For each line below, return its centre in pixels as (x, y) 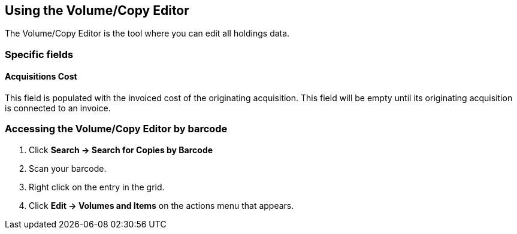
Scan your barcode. (68, 168)
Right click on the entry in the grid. (97, 187)
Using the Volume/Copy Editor (97, 10)
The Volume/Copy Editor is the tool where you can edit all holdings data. (147, 34)
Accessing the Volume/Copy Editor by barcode (116, 129)
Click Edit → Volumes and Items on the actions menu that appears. (161, 205)
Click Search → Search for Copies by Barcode (121, 150)
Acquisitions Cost (41, 77)
